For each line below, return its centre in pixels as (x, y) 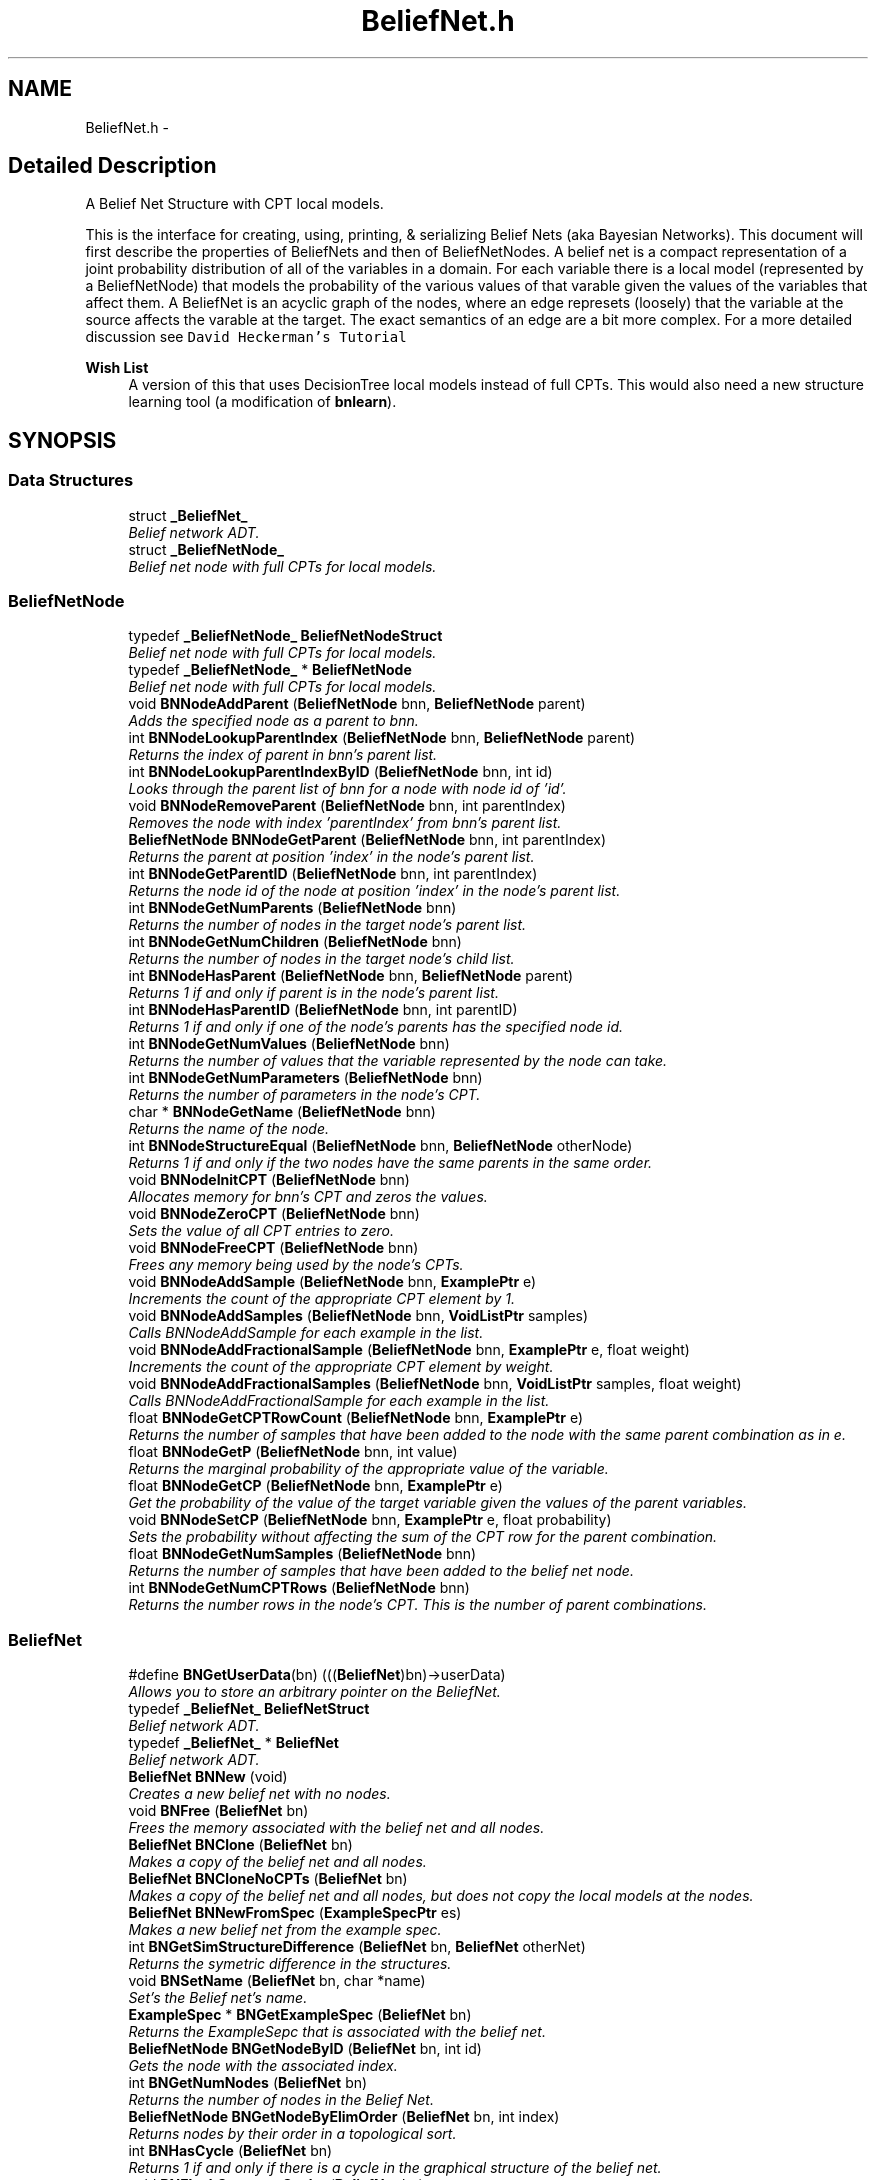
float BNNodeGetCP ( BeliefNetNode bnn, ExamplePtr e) (315, 1486)
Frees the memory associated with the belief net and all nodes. (336, 1828)
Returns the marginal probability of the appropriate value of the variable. (368, 1469)
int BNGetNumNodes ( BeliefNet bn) (248, 2083)
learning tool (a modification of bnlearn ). (262, 402)
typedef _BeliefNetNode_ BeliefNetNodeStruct (285, 636)
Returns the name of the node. (229, 1129)
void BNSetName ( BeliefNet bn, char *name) (277, 1981)
